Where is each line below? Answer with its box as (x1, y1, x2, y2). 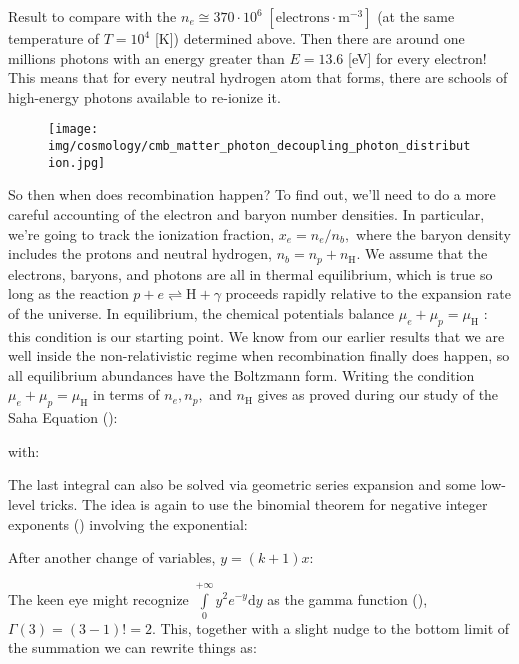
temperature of (8, 28, 100, 48)
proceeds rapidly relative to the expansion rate (225, 283, 511, 304)
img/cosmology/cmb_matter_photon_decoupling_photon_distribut (48, 139, 471, 154)
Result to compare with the (8, 6, 177, 26)
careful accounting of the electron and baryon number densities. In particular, (8, 203, 485, 224)
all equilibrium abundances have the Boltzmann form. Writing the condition (8, 364, 475, 385)
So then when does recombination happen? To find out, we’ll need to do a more (8, 184, 496, 205)
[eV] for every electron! (348, 47, 487, 68)
